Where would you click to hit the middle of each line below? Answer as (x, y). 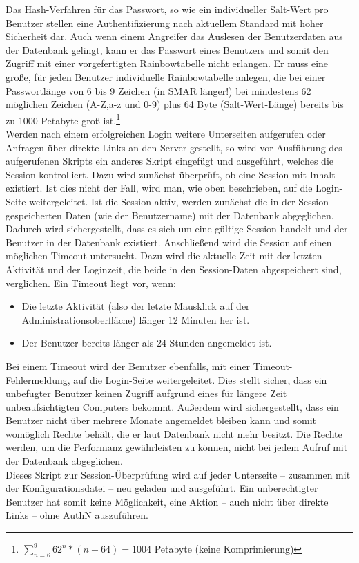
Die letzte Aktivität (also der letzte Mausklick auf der (136, 306)
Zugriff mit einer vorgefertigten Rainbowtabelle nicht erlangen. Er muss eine (167, 63)
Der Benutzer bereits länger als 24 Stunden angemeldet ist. (147, 343)
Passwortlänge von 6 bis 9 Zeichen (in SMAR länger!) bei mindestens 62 (158, 90)
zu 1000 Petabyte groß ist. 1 (63, 119)
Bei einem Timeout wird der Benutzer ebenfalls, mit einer (128, 366)
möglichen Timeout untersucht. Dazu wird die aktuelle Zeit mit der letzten (164, 256)
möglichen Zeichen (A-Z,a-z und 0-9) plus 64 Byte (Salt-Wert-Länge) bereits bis (175, 104)
